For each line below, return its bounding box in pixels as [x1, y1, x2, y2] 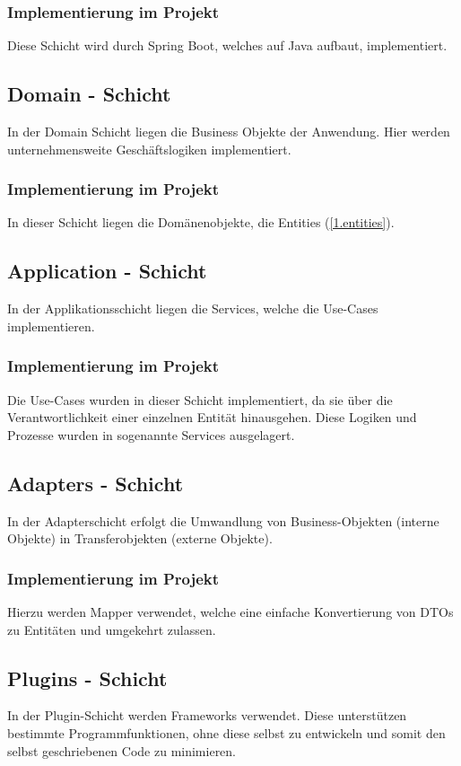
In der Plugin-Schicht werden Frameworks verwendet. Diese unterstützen [7, 706, 407, 725]
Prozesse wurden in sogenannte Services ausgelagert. [7, 425, 295, 444]
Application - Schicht [7, 257, 207, 285]
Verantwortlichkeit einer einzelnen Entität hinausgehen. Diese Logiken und [7, 408, 417, 427]
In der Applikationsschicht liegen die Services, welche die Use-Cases [7, 299, 378, 318]
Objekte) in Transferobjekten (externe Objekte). [7, 529, 273, 548]
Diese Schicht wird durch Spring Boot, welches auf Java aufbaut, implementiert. [7, 36, 448, 55]
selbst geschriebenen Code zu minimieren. [7, 741, 237, 760]
